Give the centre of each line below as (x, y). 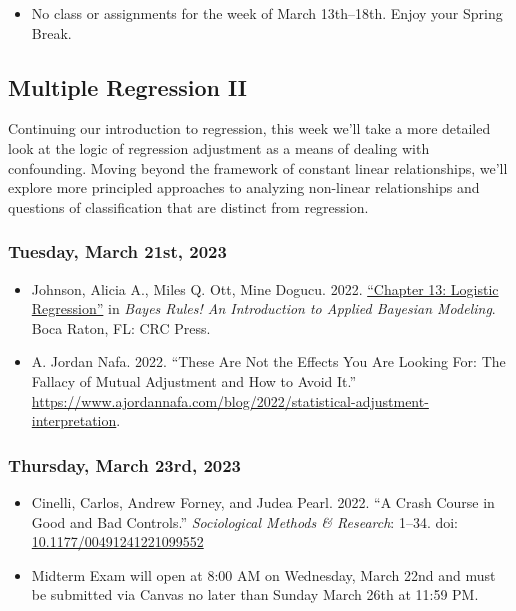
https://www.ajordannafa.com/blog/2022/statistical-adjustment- (230, 400)
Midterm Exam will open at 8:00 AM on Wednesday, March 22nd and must (263, 574)
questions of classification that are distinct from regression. (188, 206)
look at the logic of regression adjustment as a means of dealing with (219, 147)
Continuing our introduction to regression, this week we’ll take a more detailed (249, 128)
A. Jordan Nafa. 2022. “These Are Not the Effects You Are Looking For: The (268, 361)
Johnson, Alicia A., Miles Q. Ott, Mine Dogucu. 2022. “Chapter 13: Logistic (265, 288)
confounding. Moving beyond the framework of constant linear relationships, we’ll (258, 167)
